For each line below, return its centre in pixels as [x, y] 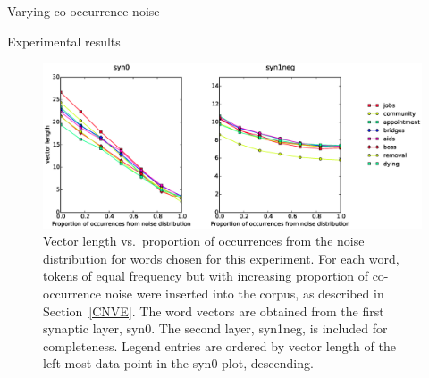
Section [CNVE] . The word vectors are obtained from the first [214, 311]
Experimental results [64, 41]
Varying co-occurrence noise [84, 11]
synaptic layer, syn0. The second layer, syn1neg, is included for [215, 328]
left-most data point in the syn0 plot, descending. [178, 363]
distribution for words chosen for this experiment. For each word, [221, 258]
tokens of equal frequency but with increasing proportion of [206, 276]
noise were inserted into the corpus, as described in [244, 294]
